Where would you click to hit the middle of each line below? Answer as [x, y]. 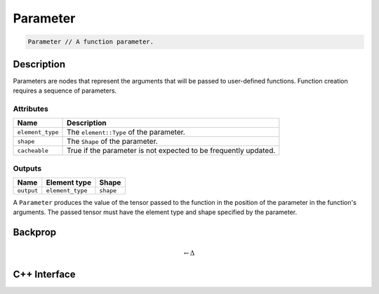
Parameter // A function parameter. [91, 42]
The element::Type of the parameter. [126, 132]
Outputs [27, 168]
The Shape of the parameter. [112, 142]
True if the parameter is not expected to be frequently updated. [171, 151]
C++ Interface [44, 274]
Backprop [35, 233]
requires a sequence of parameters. [65, 91]
